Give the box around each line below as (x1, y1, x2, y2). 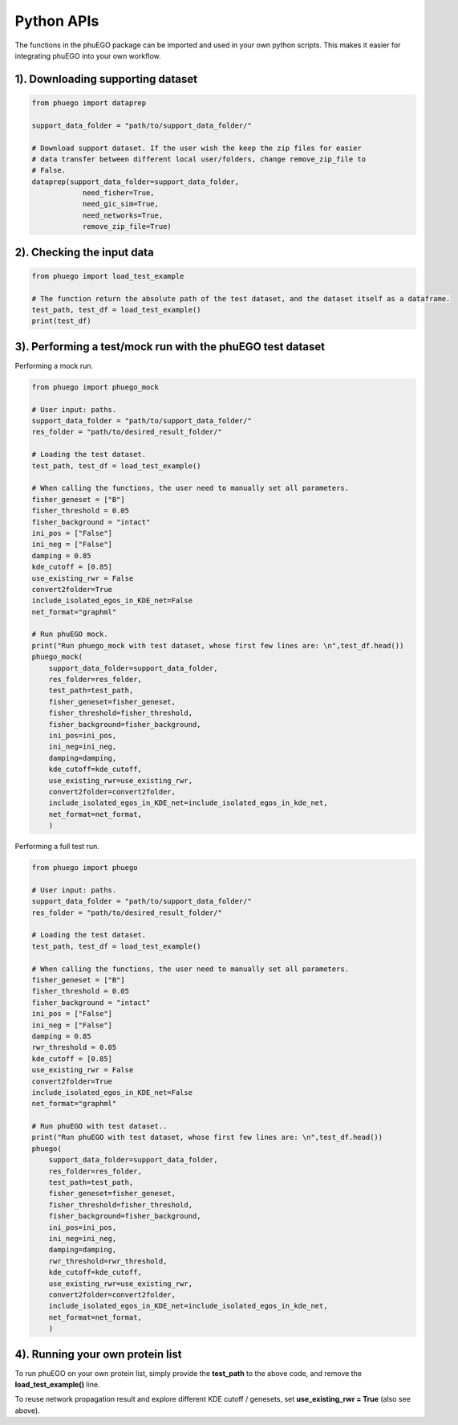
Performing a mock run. (14, 361, 94, 370)
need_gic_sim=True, (82, 199, 160, 209)
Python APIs (14, 12, 99, 30)
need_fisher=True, (82, 189, 156, 198)
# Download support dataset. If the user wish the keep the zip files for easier (31, 143, 363, 153)
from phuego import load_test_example (31, 272, 184, 280)
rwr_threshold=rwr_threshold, (48, 1256, 168, 1265)
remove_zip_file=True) (82, 222, 172, 231)
